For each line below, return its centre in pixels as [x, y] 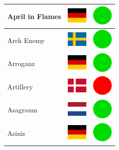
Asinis [17, 133]
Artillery [20, 86]
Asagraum [22, 110]
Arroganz [21, 63]
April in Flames [34, 16]
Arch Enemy [26, 40]
